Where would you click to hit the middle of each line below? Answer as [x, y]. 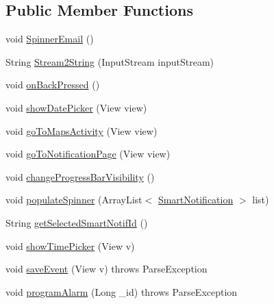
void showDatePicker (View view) [76, 107]
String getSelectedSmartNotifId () [77, 222]
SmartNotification [196, 200]
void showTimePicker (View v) [70, 245]
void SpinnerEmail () [50, 39]
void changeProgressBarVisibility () [80, 176]
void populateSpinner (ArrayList [74, 200]
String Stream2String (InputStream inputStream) [110, 61]
